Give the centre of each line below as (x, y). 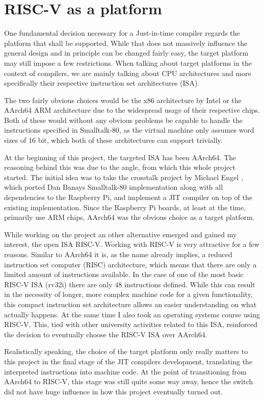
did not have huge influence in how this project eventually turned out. (114, 391)
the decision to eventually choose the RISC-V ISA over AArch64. (106, 334)
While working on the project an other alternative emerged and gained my (121, 234)
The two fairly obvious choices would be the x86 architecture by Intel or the (123, 100)
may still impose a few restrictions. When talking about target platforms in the (128, 62)
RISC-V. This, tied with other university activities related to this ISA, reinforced (131, 324)
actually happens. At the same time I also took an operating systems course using (132, 314)
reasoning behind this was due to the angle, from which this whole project (120, 167)
